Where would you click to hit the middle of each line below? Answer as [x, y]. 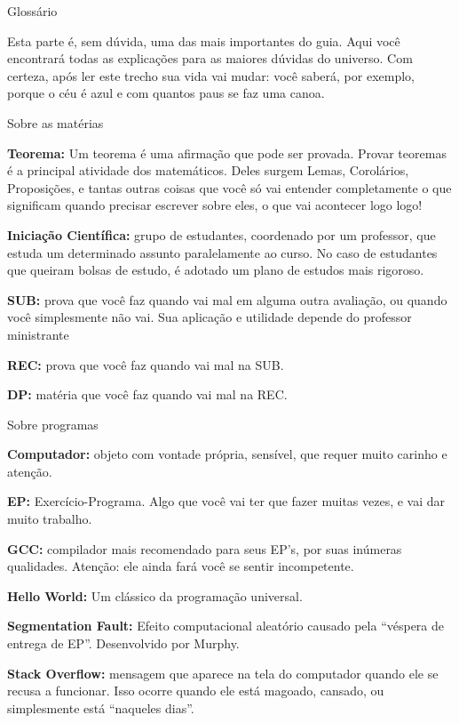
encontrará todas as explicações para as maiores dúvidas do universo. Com [210, 58]
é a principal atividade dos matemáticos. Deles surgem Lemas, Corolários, [208, 170]
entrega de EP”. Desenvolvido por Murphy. [123, 643]
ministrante [38, 334]
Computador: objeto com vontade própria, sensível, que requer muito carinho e [227, 454]
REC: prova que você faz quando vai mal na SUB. [146, 364]
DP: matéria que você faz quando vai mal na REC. [147, 394]
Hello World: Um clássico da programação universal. [155, 595]
